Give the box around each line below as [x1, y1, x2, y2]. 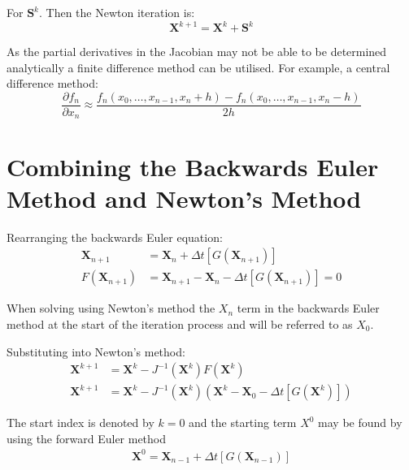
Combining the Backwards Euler [7, 149, 379, 183]
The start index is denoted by [7, 414, 154, 431]
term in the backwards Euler [237, 300, 380, 317]
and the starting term [189, 414, 297, 431]
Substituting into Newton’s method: [7, 343, 185, 360]
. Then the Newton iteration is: [38, 4, 195, 20]
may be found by [318, 414, 402, 431]
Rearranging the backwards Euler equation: [7, 228, 223, 245]
